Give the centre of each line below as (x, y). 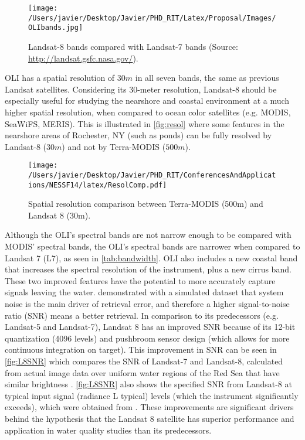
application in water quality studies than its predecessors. (108, 430)
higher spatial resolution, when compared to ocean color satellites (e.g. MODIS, (148, 112)
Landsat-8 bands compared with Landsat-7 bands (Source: (133, 46)
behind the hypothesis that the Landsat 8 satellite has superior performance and (150, 418)
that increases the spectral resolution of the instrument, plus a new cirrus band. (148, 269)
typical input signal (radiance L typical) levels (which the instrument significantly (152, 395)
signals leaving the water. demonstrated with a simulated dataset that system (144, 292)
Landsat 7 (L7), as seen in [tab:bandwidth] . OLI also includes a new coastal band (151, 257)
